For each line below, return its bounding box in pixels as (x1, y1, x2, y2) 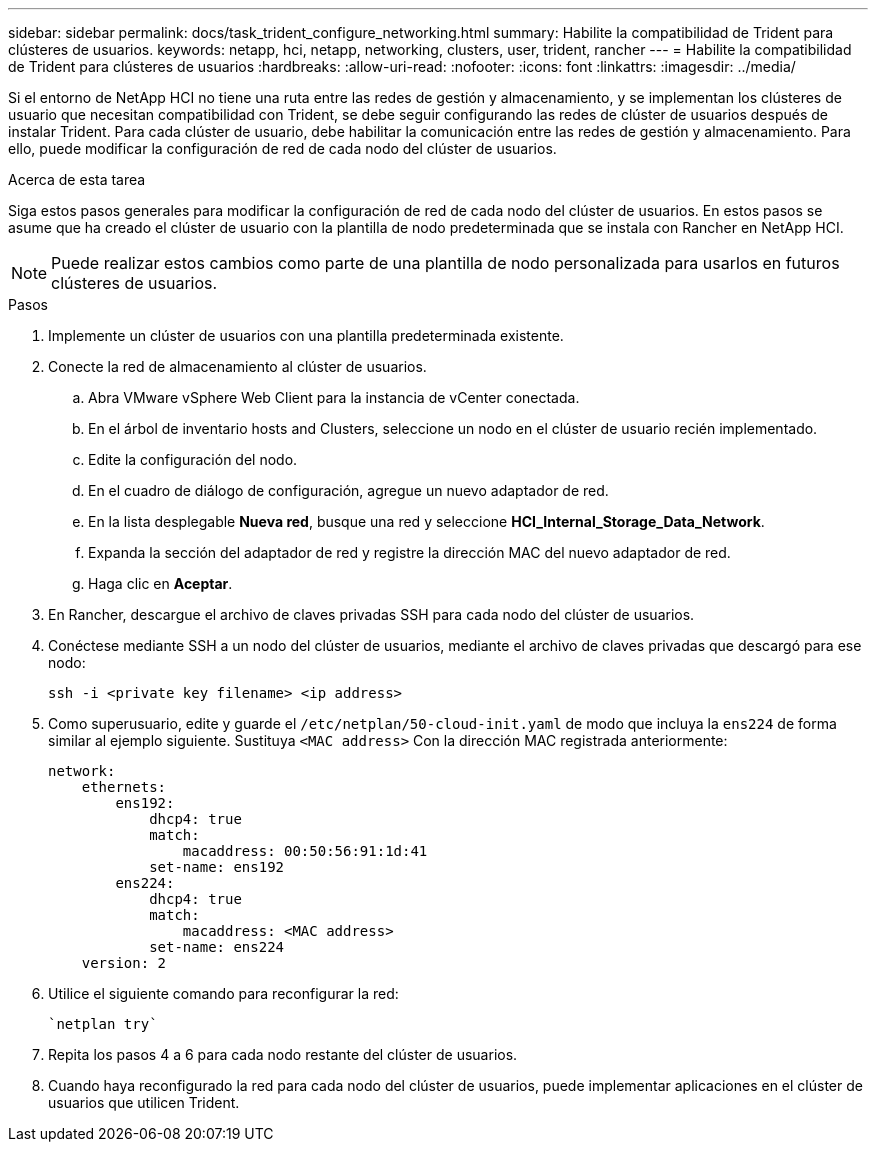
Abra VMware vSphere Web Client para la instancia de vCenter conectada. (88, 389, 580, 406)
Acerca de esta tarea (8, 171, 146, 188)
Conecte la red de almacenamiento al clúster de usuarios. (48, 358, 427, 375)
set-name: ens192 (149, 859, 285, 875)
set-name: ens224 (149, 939, 285, 955)
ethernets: (81, 779, 167, 795)
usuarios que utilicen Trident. (48, 1094, 240, 1111)
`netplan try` (48, 1016, 158, 1032)
